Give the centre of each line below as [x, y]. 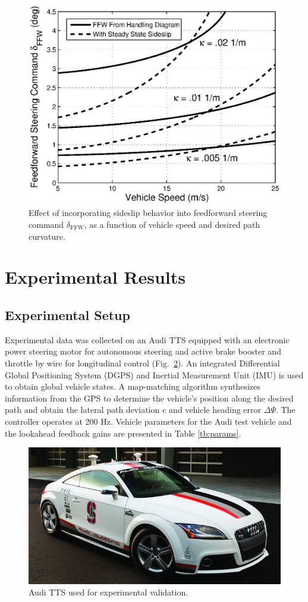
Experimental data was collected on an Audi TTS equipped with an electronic [147, 339]
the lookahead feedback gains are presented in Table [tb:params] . [123, 433]
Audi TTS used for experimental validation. [109, 592]
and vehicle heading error [215, 410]
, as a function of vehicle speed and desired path [172, 224]
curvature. [47, 236]
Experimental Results [95, 277]
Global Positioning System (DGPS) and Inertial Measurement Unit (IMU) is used [154, 374]
